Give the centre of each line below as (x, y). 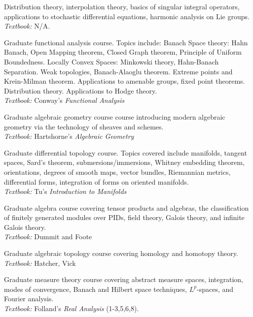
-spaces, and (215, 289)
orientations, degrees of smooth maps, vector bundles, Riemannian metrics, (117, 172)
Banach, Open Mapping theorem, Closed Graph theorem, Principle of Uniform (123, 52)
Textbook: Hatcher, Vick (40, 263)
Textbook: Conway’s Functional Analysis (64, 100)
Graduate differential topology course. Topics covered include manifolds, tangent (126, 152)
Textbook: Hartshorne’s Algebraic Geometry (69, 136)
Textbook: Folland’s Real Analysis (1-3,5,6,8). (72, 308)
